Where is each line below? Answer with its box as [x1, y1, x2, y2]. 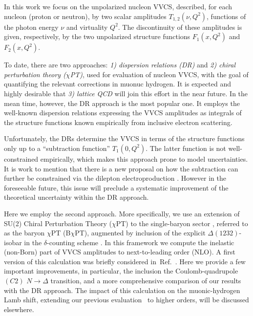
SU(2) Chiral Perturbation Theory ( [4, 218, 112, 228]
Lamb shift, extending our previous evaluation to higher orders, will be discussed [4, 295, 249, 305]
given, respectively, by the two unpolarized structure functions [4, 31, 190, 42]
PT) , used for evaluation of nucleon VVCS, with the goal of [70, 69, 249, 79]
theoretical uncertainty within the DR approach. [4, 192, 149, 202]
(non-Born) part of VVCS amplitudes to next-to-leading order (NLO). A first [4, 247, 235, 257]
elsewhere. [4, 304, 34, 314]
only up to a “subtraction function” [4, 143, 110, 153]
